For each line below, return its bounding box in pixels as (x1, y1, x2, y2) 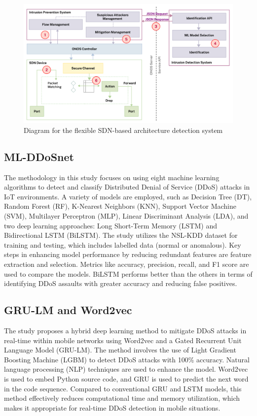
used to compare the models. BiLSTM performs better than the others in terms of (4, 268, 253, 279)
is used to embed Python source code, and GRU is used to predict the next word (4, 373, 249, 384)
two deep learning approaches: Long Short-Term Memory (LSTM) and (4, 220, 217, 230)
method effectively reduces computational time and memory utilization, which (4, 393, 240, 403)
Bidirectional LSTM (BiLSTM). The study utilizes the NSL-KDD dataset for (4, 230, 238, 240)
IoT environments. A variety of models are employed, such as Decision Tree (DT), (4, 191, 252, 201)
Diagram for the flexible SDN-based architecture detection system (24, 125, 223, 135)
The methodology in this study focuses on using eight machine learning (4, 172, 220, 182)
